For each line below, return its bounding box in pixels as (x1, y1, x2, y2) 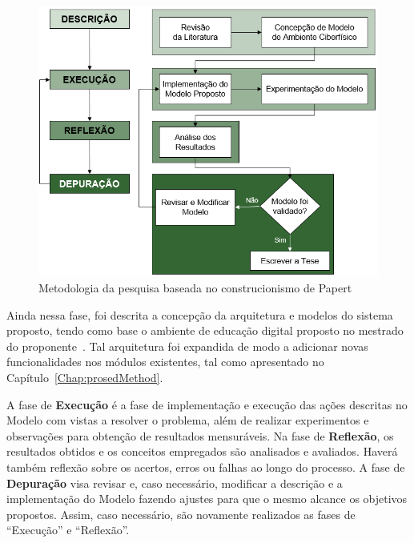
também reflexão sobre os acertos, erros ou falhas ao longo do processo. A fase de (6, 458, 405, 475)
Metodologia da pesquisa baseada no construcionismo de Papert (38, 279, 352, 296)
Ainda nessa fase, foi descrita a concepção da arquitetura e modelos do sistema (6, 306, 393, 323)
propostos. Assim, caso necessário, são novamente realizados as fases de (6, 505, 356, 522)
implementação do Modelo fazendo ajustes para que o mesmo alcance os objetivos (6, 490, 408, 507)
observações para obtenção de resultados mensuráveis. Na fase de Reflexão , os (6, 427, 394, 444)
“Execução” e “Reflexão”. (6, 521, 130, 538)
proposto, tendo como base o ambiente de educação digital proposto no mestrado (6, 322, 404, 339)
